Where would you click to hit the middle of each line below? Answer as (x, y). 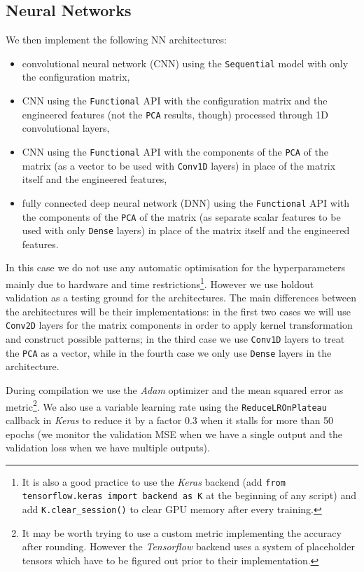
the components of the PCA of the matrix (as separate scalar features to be (181, 216)
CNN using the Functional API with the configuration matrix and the (175, 101)
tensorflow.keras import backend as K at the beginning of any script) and (189, 495)
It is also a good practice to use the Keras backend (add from (154, 481)
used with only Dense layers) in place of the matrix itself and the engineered (186, 230)
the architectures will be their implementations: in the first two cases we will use (178, 311)
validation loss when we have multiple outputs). (108, 448)
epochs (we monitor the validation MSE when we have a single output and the (174, 434)
